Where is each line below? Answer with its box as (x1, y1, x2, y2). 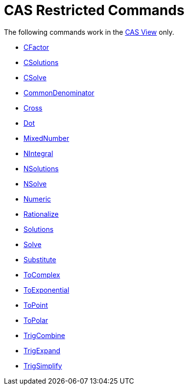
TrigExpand (23, 346, 61, 355)
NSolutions (23, 164, 59, 173)
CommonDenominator (23, 88, 94, 97)
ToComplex (23, 270, 60, 279)
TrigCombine (23, 331, 65, 340)
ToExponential (23, 285, 70, 294)
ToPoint (23, 300, 48, 309)
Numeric (23, 194, 51, 203)
